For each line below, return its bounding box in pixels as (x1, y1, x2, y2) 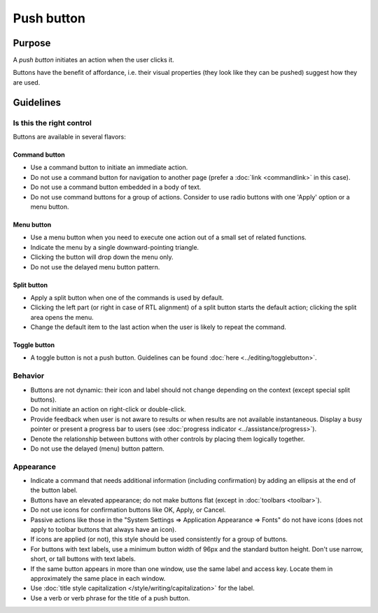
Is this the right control (13, 118, 92, 127)
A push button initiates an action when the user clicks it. (13, 56, 174, 64)
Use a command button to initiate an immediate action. (30, 163, 188, 171)
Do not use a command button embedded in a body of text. (30, 183, 202, 192)
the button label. (30, 486, 78, 495)
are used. (13, 78, 41, 87)
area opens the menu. (30, 313, 94, 321)
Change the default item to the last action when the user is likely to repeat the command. (30, 323, 286, 332)
